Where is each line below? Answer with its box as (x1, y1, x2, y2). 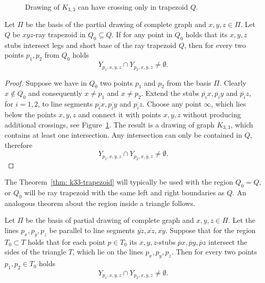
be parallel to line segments (49, 225, 135, 236)
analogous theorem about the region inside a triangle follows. (5, 197, 196, 208)
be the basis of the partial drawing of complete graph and (26, 19, 206, 30)
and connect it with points (78, 109, 161, 120)
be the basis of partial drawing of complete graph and (26, 215, 194, 225)
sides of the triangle (5, 246, 66, 257)
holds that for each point (28, 236, 106, 247)
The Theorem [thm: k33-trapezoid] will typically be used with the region (5, 176, 233, 187)
